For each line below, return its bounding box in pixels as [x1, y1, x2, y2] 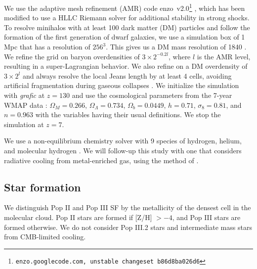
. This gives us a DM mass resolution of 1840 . [106, 42, 247, 52]
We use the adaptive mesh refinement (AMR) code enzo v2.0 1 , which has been [4, 1, 245, 13]
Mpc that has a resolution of [4, 42, 90, 52]
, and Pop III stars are [172, 212, 241, 222]
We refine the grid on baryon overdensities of [4, 51, 140, 61]
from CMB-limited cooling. [4, 231, 86, 242]
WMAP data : [4, 99, 47, 110]
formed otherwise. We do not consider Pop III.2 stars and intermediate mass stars [4, 222, 252, 232]
